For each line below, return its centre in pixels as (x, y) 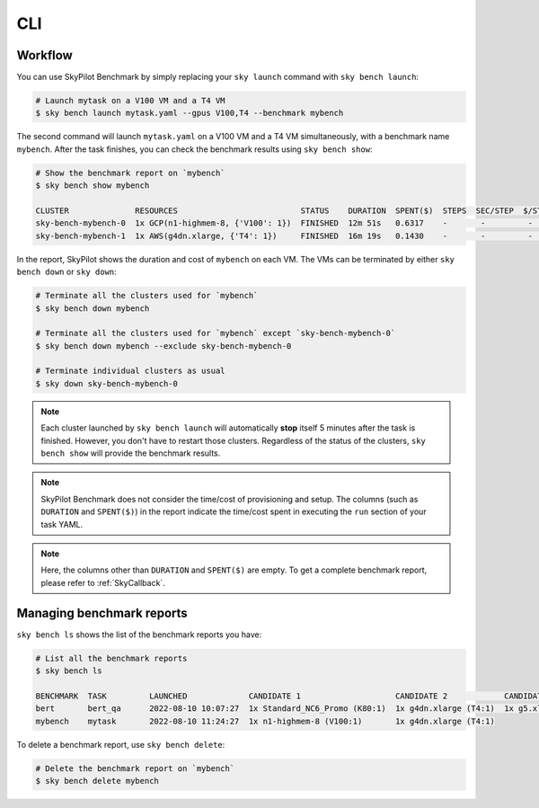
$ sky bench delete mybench (97, 781)
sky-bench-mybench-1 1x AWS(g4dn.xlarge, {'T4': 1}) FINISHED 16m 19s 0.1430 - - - (284, 235)
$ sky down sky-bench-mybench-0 (107, 383)
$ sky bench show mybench (93, 186)
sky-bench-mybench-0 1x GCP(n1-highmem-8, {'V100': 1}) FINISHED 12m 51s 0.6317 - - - (284, 223)
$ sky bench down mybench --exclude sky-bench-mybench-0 (163, 346)
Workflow (45, 55)
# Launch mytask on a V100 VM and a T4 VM (130, 101)
